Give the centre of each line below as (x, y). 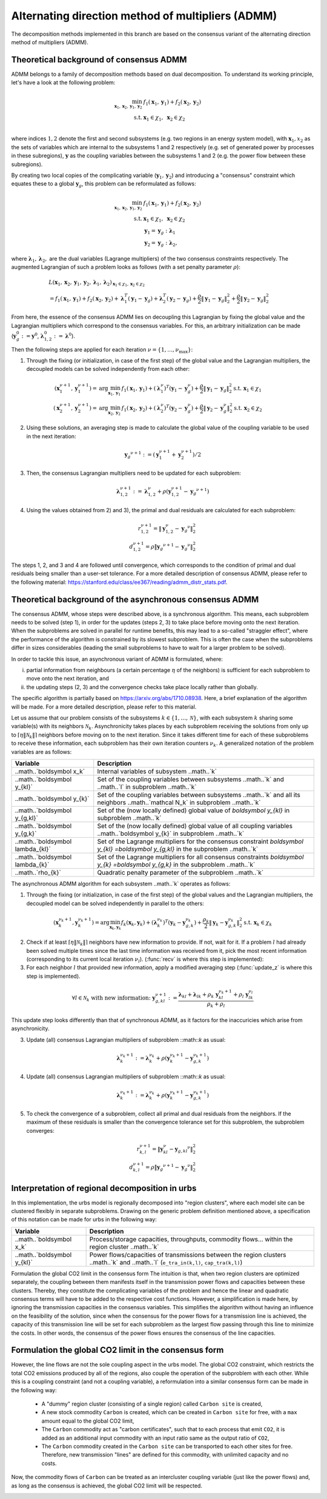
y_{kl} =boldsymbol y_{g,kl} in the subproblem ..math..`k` (178, 849)
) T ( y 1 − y (176, 389)
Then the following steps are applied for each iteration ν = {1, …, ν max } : (102, 350)
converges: (40, 1130)
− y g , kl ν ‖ (181, 1149)
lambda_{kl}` (33, 849)
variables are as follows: (41, 752)
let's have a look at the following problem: (63, 82)
